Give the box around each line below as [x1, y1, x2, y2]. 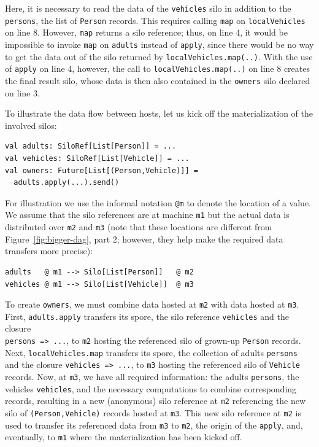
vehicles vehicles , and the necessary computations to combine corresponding [5, 382, 297, 395]
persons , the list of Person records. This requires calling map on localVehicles [5, 14, 306, 26]
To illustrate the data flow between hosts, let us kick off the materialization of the [5, 107, 313, 120]
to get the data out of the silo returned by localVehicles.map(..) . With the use [5, 50, 313, 63]
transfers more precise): [5, 244, 93, 257]
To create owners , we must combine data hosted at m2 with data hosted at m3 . [5, 298, 299, 311]
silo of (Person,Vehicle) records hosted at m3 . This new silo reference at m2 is [5, 406, 301, 419]
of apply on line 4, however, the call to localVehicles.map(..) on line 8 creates [5, 62, 310, 75]
